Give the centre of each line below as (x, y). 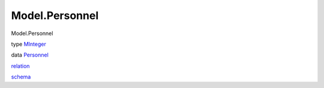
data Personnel (30, 55)
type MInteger (28, 44)
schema (21, 77)
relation (20, 66)
